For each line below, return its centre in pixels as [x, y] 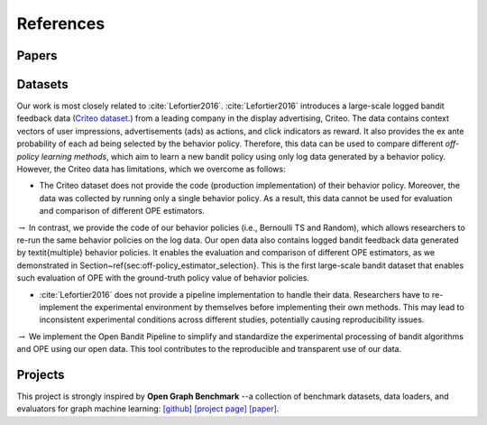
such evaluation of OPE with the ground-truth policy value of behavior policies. [163, 278]
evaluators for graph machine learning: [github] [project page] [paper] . [148, 409]
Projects [41, 374]
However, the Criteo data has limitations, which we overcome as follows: [151, 169]
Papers [37, 55]
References [61, 23]
